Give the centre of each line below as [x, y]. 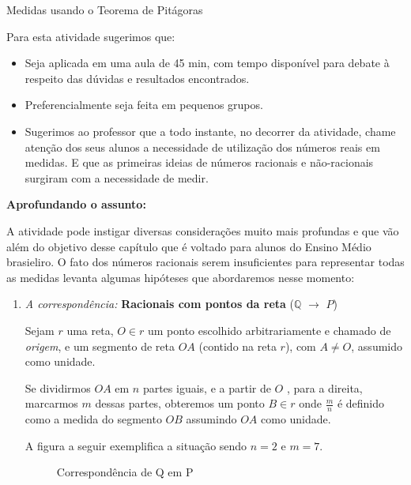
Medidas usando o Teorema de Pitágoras [105, 9]
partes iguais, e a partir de [207, 387]
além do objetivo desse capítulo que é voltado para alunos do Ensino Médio [189, 246]
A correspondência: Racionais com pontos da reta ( [159, 304]
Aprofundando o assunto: [76, 204]
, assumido [377, 346]
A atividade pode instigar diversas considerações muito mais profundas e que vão [203, 230]
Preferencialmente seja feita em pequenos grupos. [144, 105]
